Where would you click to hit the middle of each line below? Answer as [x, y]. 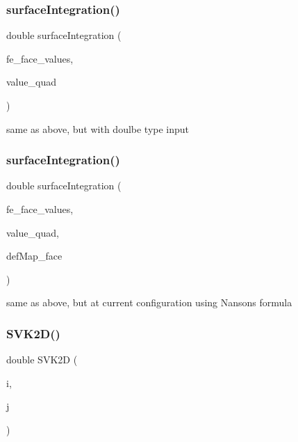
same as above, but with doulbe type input [98, 128]
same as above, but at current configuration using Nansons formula [149, 302]
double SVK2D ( [42, 360]
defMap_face [34, 256]
